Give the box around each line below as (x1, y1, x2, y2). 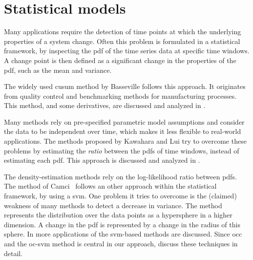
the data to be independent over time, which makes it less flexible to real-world (4, 126, 241, 136)
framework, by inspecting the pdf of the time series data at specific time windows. (4, 45, 250, 56)
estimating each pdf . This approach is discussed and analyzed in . (4, 155, 200, 165)
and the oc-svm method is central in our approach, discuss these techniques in (4, 238, 238, 248)
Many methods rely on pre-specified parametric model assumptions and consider (4, 116, 245, 127)
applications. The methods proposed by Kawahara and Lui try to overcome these (4, 136, 247, 146)
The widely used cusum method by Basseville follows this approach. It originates (4, 81, 246, 91)
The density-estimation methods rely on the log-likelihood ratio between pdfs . (4, 171, 237, 181)
